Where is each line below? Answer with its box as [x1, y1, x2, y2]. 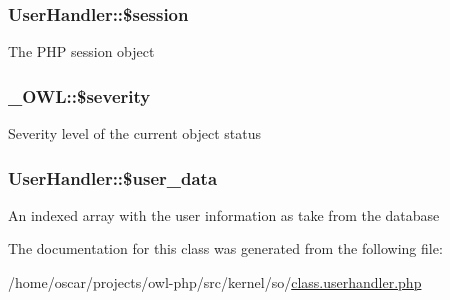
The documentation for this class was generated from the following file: [8, 238, 443, 259]
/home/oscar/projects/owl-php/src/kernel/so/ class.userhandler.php [8, 272, 422, 293]
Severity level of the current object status [8, 123, 262, 144]
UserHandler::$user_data [8, 165, 218, 190]
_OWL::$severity [8, 83, 151, 108]
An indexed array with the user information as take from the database [8, 204, 440, 225]
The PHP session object [8, 41, 155, 62]
